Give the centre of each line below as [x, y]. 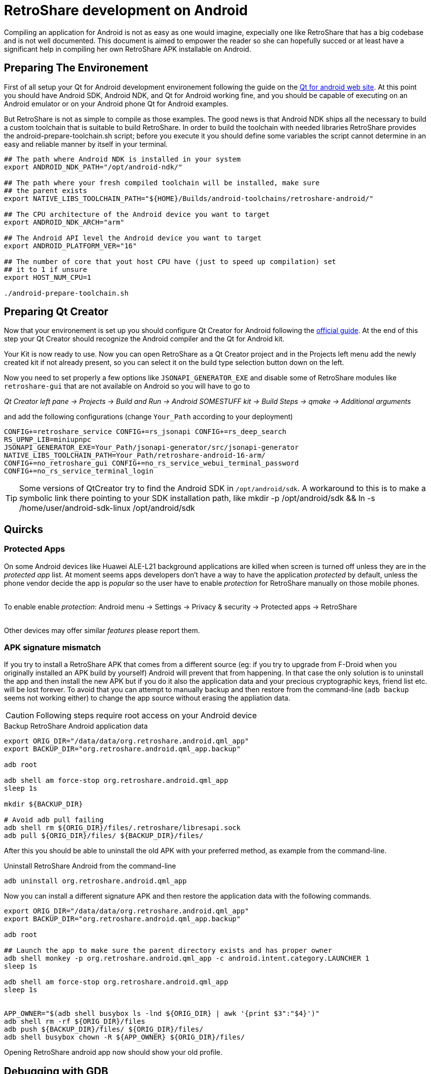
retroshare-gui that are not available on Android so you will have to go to [127, 386]
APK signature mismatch [52, 648]
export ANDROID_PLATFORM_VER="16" [70, 246]
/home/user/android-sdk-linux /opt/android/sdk [107, 508]
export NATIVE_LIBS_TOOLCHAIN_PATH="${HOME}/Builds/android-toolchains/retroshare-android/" [189, 198]
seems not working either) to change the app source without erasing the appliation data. [147, 698]
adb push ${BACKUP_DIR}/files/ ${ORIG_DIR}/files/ [104, 1029]
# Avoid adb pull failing [54, 820]
